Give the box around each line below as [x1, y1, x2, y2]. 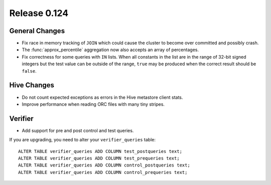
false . [22, 68, 37, 74]
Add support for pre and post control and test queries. [22, 127, 134, 133]
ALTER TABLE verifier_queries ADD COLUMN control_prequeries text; [18, 169, 188, 175]
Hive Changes [9, 81, 55, 90]
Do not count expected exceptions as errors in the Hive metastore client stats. [22, 94, 183, 100]
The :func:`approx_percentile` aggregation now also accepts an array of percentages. [22, 47, 199, 53]
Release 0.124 [9, 8, 69, 19]
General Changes [9, 27, 65, 35]
